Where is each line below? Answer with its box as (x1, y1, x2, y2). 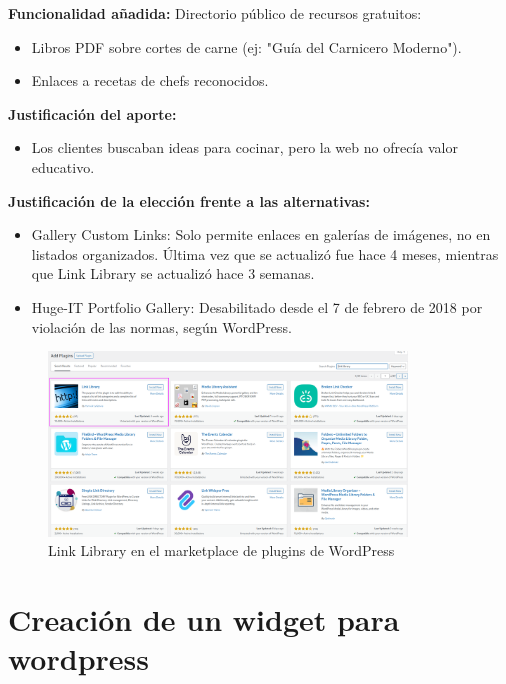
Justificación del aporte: (8, 103, 177, 124)
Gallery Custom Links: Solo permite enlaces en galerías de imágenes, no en (31, 224, 491, 245)
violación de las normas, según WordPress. (31, 316, 292, 337)
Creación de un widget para (8, 598, 400, 639)
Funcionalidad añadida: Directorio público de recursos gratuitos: (8, 3, 422, 23)
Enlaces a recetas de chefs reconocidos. (31, 70, 269, 91)
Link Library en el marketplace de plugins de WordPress (48, 540, 395, 561)
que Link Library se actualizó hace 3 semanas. (31, 263, 315, 284)
